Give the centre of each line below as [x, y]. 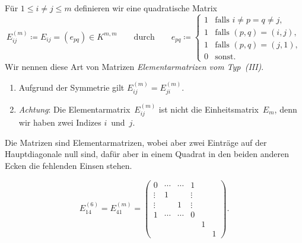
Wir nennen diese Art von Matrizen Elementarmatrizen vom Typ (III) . [134, 67]
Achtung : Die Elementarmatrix [74, 109]
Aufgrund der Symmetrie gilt [71, 87]
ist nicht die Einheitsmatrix [209, 109]
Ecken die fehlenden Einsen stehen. [69, 166]
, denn [286, 109]
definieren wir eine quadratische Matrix [146, 8]
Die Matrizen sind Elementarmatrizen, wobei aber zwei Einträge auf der [136, 142]
